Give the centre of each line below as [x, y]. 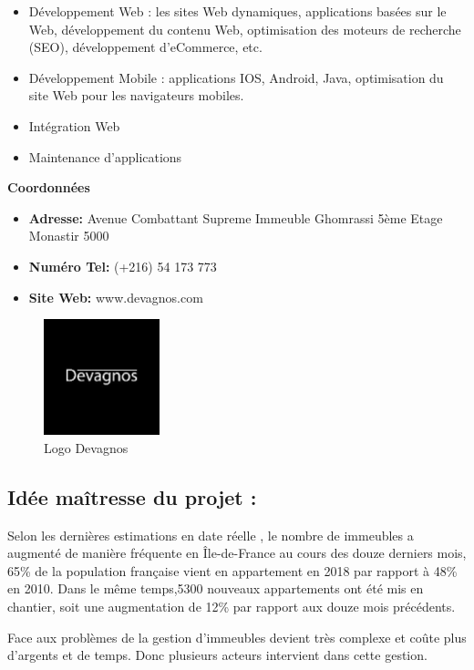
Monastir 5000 [69, 236]
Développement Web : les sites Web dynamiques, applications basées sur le [237, 11]
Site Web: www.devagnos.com [116, 297]
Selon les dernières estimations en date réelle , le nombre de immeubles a [211, 535]
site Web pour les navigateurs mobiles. [136, 95]
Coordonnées [49, 187]
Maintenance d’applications [105, 156]
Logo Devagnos [86, 447]
